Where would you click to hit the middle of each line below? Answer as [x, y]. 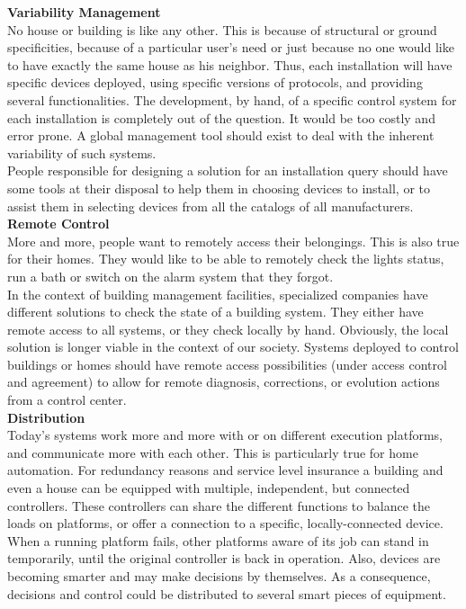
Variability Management [84, 12]
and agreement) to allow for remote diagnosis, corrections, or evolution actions [224, 382]
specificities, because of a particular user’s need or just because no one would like [231, 47]
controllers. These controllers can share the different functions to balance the [219, 505]
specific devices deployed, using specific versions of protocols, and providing [215, 82]
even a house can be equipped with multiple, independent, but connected [209, 488]
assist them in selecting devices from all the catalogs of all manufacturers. [211, 206]
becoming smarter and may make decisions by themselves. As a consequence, [219, 576]
